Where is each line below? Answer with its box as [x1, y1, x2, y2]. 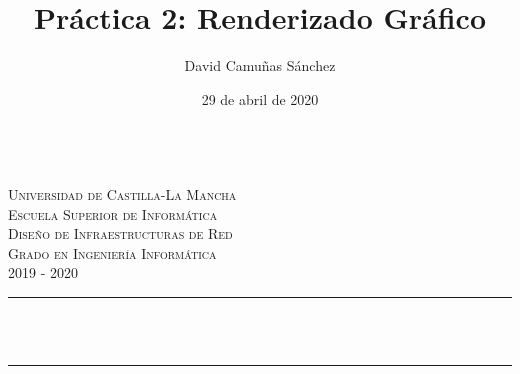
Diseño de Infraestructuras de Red [8, 223, 233, 244]
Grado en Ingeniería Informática [8, 242, 217, 263]
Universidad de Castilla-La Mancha [8, 183, 237, 204]
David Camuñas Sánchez [184, 55, 336, 76]
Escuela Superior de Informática [8, 203, 218, 224]
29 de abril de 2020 [201, 88, 319, 109]
